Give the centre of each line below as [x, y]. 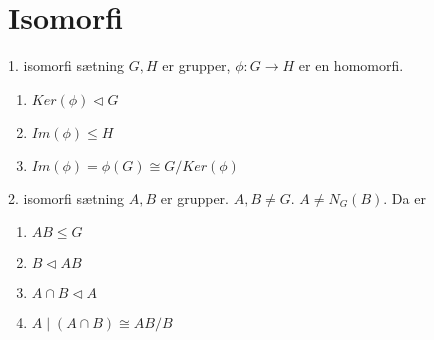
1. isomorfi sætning [66, 65]
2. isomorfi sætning [66, 197]
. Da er [404, 197]
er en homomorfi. [351, 65]
